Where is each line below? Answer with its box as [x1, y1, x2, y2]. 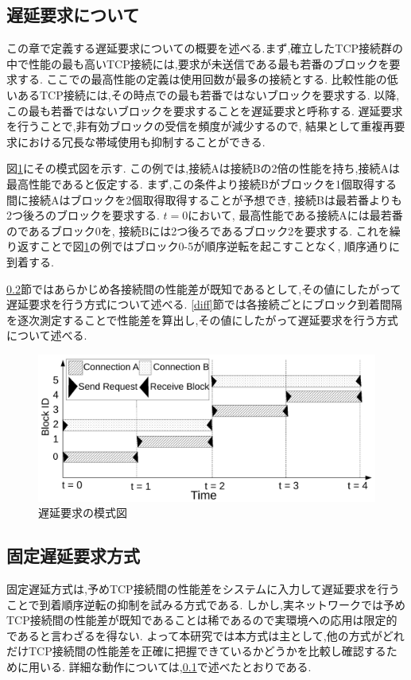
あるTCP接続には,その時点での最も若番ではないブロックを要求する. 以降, [17, 86, 400, 103]
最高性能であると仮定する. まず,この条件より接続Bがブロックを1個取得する [6, 175, 397, 192]
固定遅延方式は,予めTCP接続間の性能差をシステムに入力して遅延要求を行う [6, 580, 400, 596]
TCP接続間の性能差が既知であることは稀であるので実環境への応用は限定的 [6, 612, 397, 628]
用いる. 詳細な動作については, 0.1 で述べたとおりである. [28, 658, 312, 674]
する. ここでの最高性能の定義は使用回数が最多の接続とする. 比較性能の [17, 71, 387, 87]
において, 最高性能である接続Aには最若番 [188, 207, 403, 223]
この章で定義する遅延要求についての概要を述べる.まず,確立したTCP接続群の [6, 40, 404, 56]
